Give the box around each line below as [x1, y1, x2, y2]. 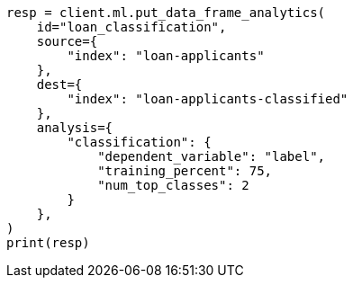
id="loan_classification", [36, 20, 227, 34]
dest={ [36, 77, 83, 92]
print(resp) [6, 236, 90, 250]
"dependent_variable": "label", [97, 149, 326, 164]
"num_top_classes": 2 [97, 178, 249, 192]
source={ [36, 34, 98, 49]
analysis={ [36, 120, 113, 135]
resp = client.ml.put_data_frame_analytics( [6, 5, 326, 20]
